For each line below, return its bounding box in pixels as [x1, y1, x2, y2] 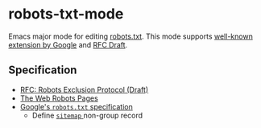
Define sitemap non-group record [31, 110, 143, 120]
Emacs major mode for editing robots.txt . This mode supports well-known [8, 31, 254, 41]
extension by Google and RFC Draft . [8, 39, 128, 49]
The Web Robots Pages [19, 93, 98, 103]
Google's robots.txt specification [19, 101, 133, 111]
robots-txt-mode [8, 5, 124, 23]
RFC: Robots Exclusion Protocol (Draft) [19, 85, 149, 94]
